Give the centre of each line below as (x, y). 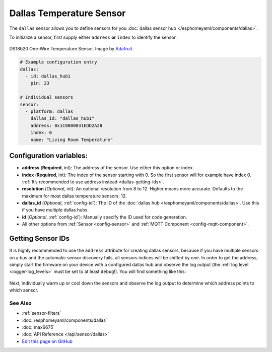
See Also (20, 303)
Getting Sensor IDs (40, 238)
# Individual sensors (47, 97)
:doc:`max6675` (38, 327)
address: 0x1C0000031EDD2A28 (66, 125)
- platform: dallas (49, 112)
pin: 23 (40, 83)
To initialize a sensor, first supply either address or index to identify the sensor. (93, 37)
